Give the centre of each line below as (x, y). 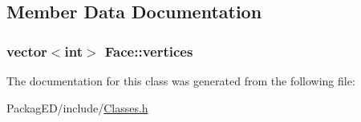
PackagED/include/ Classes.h (77, 107)
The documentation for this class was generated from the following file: (181, 81)
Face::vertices (149, 51)
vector (27, 51)
